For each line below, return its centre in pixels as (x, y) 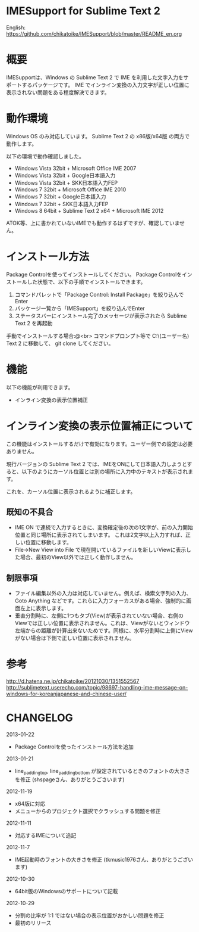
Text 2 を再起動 (34, 323)
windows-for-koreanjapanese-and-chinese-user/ (66, 694)
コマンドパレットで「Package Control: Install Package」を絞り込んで (99, 294)
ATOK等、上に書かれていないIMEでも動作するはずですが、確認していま (93, 223)
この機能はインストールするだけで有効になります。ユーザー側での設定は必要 (99, 444)
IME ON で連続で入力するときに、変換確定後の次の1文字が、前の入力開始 (104, 527)
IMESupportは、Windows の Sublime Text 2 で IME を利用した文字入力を (95, 77)
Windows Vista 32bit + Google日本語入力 (65, 175)
